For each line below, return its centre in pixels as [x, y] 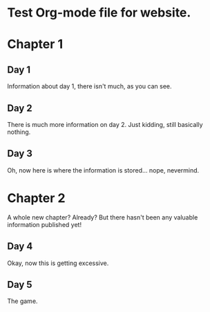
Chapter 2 [36, 198]
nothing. [19, 132]
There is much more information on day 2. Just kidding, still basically [105, 125]
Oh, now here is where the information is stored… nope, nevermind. [103, 170]
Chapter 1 [35, 45]
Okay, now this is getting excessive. [58, 263]
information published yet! [44, 224]
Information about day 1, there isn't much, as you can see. [89, 86]
